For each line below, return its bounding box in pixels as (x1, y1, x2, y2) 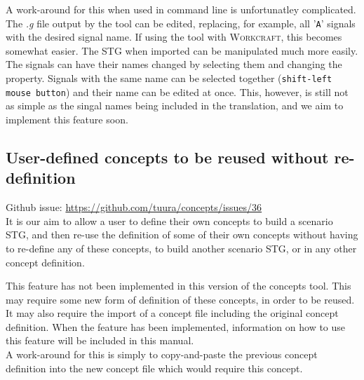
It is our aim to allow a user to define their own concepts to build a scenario (6, 213, 333, 228)
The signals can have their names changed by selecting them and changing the (6, 57, 342, 72)
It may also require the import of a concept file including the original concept (6, 306, 339, 320)
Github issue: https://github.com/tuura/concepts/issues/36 (6, 200, 262, 215)
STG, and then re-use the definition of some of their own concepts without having (6, 227, 358, 242)
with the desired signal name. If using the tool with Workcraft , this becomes (6, 29, 342, 44)
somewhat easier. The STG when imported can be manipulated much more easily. (6, 43, 358, 57)
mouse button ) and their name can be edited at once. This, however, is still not (6, 84, 349, 99)
